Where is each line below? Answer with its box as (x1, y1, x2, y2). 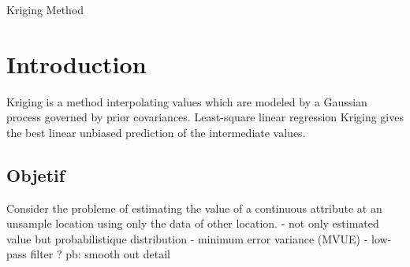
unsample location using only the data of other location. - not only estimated (6, 215, 379, 232)
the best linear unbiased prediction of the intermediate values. (6, 124, 306, 140)
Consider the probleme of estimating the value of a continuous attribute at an (6, 199, 382, 216)
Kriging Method (6, 2, 84, 17)
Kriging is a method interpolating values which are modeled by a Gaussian (6, 93, 367, 109)
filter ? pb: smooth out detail (30, 246, 170, 262)
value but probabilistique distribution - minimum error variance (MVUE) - (6, 230, 368, 247)
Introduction (6, 47, 147, 80)
